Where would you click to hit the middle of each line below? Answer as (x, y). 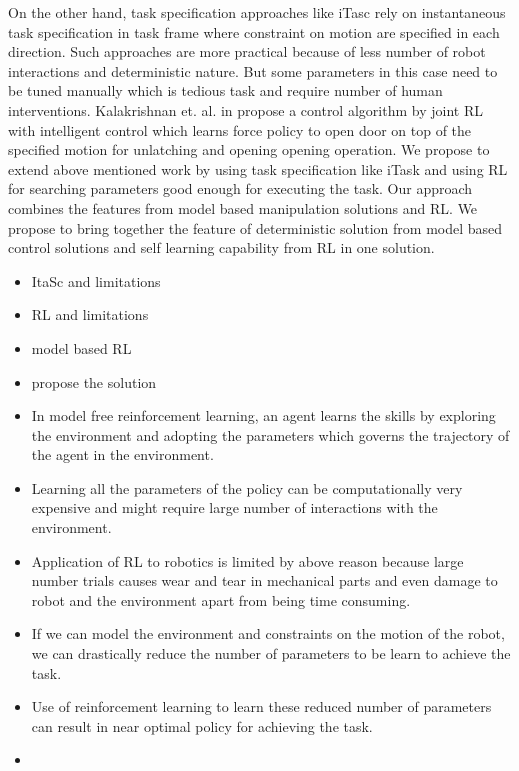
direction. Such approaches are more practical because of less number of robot (247, 51)
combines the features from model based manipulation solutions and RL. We (243, 207)
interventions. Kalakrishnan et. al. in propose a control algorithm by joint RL (245, 109)
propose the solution (94, 381)
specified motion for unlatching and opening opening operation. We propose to (249, 149)
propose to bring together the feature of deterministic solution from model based (255, 227)
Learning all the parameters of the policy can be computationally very (247, 487)
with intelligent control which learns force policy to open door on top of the (240, 129)
